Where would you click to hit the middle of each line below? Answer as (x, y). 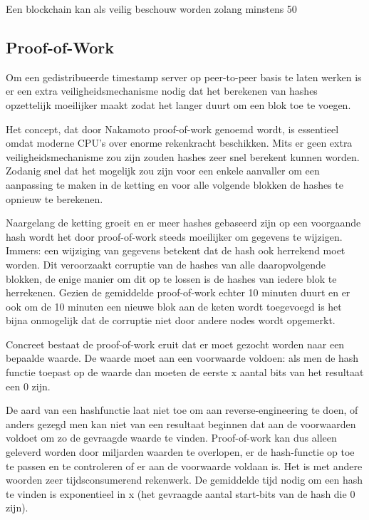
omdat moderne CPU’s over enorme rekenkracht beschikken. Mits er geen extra (179, 143)
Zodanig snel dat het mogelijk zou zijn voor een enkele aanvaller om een (163, 171)
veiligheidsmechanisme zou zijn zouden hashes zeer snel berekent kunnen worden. (183, 156)
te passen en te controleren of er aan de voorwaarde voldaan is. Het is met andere (184, 466)
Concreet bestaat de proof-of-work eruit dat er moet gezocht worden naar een (175, 344)
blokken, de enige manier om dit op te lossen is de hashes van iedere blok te (171, 278)
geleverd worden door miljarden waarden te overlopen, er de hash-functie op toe (180, 452)
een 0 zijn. (28, 386)
